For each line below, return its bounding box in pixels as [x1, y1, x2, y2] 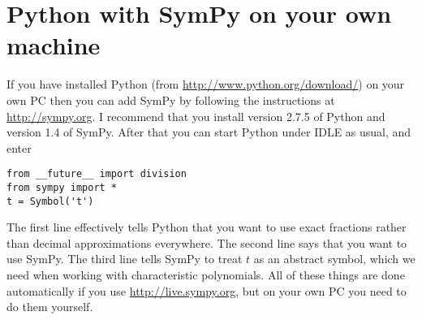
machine [6, 28, 101, 62]
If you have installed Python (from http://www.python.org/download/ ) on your [6, 76, 405, 93]
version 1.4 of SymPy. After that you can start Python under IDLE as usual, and [6, 123, 411, 141]
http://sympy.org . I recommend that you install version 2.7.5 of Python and [6, 107, 385, 124]
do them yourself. [6, 298, 93, 315]
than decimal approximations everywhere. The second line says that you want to [6, 234, 407, 251]
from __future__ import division [6, 168, 187, 180]
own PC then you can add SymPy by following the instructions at [6, 91, 335, 108]
